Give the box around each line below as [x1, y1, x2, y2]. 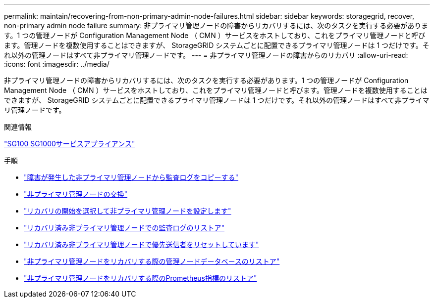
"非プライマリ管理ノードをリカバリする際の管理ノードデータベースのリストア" [24, 257, 280, 265]
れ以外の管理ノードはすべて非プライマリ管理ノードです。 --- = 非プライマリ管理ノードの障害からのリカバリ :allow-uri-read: [4, 51, 408, 59]
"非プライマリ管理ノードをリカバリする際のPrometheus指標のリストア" [24, 274, 257, 282]
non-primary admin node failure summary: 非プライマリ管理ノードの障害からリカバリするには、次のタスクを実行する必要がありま [4, 21, 429, 30]
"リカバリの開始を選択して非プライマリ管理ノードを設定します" [24, 207, 231, 215]
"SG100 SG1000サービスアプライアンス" [4, 139, 135, 148]
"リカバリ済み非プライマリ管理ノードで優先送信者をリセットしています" [24, 240, 259, 249]
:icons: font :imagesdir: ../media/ [4, 60, 109, 68]
